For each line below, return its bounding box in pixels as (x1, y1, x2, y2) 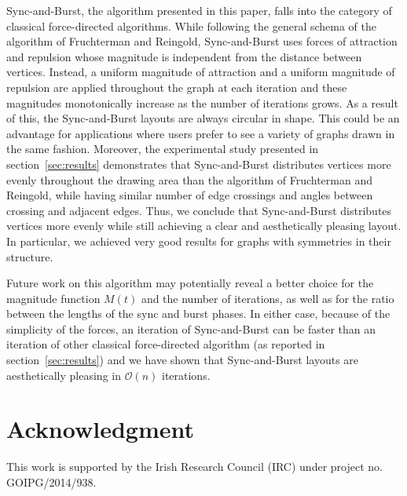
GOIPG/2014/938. (6, 473, 97, 490)
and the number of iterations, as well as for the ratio (141, 290, 394, 306)
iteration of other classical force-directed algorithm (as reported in (6, 336, 325, 352)
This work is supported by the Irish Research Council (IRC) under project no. (6, 458, 383, 475)
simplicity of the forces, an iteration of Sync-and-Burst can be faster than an (6, 320, 376, 337)
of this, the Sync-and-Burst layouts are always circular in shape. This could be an (6, 110, 400, 126)
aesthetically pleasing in (6, 367, 121, 383)
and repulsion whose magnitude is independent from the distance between (6, 48, 362, 64)
